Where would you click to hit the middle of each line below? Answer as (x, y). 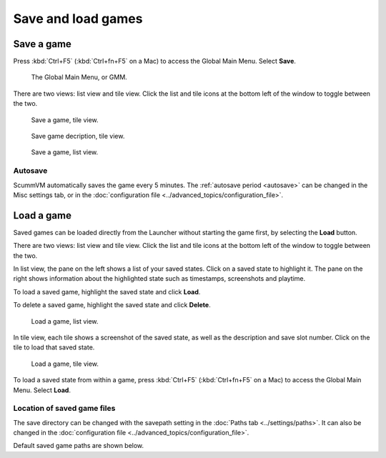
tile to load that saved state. (54, 347)
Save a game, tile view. (65, 120)
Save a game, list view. (65, 152)
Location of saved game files (64, 409)
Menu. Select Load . (42, 390)
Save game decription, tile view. (78, 136)
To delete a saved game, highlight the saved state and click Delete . (112, 305)
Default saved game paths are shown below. (79, 446)
